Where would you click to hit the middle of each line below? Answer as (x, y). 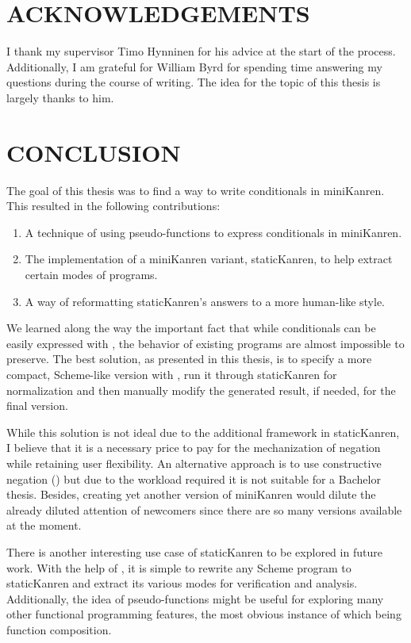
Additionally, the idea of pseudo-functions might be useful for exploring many (195, 598)
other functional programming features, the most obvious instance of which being (204, 614)
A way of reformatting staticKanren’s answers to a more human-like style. (205, 301)
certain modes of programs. (91, 274)
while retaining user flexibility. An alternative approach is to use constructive (194, 463)
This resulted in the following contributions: (113, 206)
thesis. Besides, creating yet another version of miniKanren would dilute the (191, 494)
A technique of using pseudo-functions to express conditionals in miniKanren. (213, 232)
